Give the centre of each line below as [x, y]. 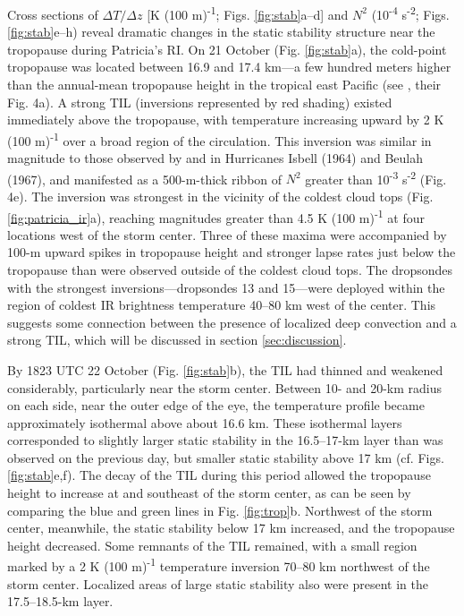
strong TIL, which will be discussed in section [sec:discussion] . [177, 340]
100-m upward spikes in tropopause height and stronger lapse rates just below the [232, 252]
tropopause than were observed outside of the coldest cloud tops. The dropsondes [230, 269]
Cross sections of [53, 14]
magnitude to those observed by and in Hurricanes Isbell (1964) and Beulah [215, 158]
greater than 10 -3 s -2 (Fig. [376, 177]
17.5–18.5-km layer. [60, 601]
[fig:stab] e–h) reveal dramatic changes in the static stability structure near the [221, 32]
